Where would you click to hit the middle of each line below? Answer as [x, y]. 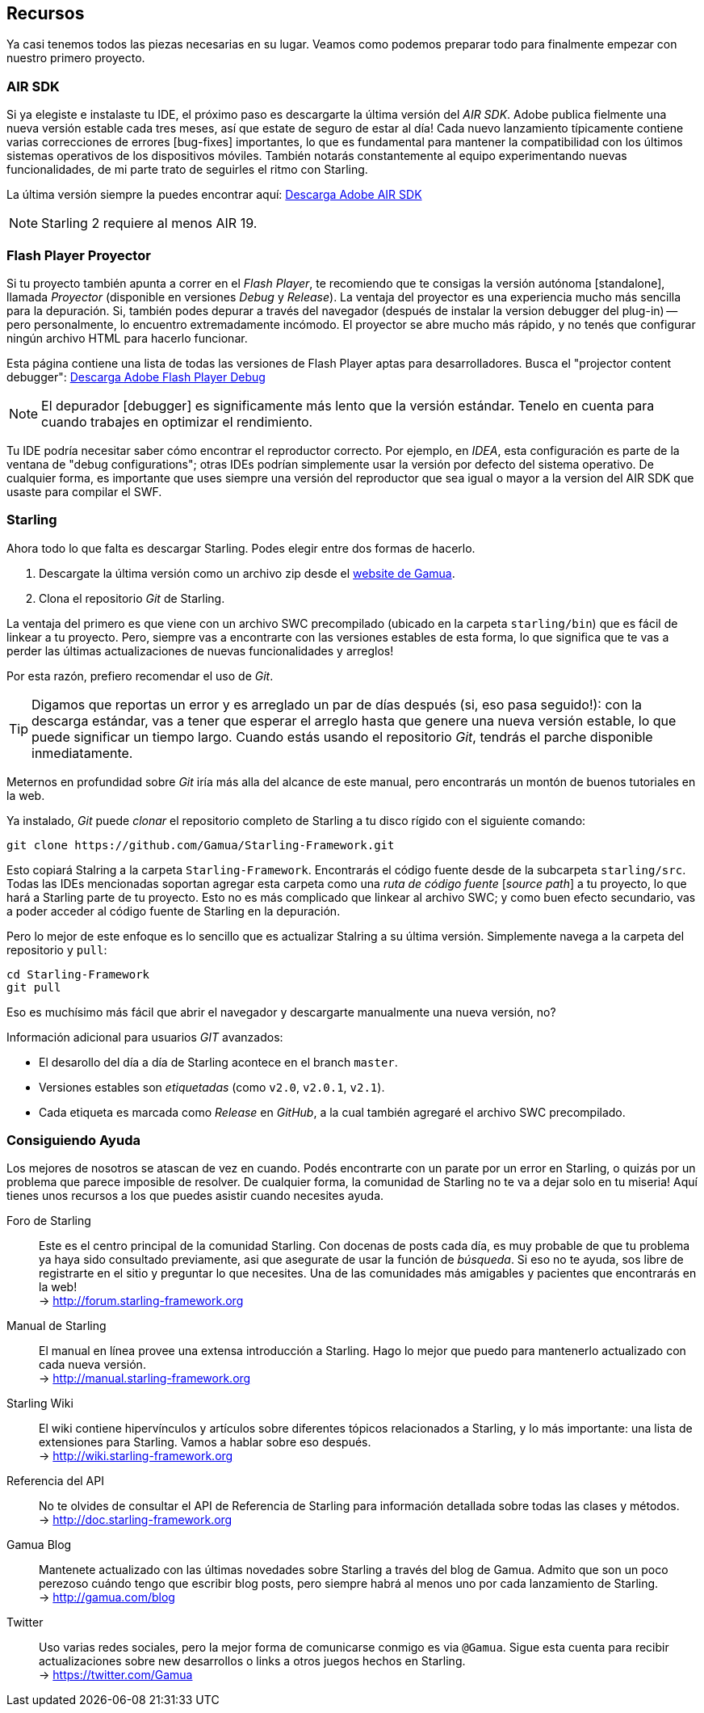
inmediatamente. [82, 753]
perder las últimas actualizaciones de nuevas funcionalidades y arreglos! [200, 650]
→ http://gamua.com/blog [107, 1597]
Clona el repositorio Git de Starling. [132, 598]
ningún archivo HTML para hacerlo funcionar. [127, 338]
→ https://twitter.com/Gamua [116, 1675]
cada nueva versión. [92, 1365]
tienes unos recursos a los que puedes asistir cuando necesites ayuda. [195, 1196]
